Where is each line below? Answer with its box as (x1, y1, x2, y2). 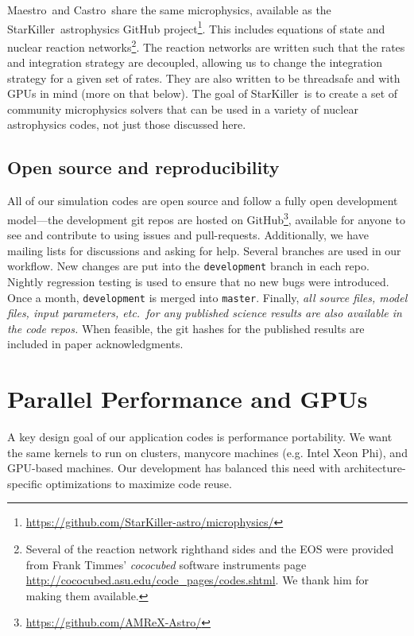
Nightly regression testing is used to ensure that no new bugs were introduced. (7, 273, 389, 289)
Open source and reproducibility (7, 155, 280, 180)
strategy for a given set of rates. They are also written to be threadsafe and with (7, 69, 400, 86)
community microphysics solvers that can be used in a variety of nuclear (7, 100, 358, 117)
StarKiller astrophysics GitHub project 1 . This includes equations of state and (7, 17, 385, 37)
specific (7, 475, 43, 491)
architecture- (344, 460, 406, 476)
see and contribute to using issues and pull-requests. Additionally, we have (7, 227, 369, 243)
